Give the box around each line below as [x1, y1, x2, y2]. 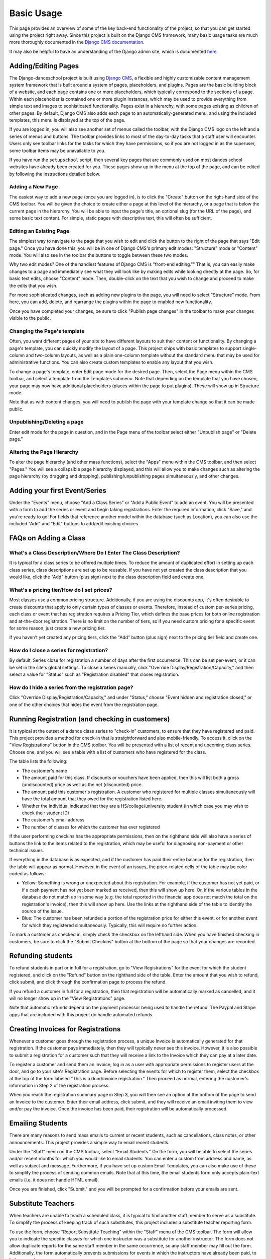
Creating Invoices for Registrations [9, 1025, 121, 1033]
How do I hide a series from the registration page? [9, 684, 133, 691]
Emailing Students [9, 1119, 68, 1128]
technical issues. [9, 847, 44, 853]
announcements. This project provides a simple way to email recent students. [9, 1139, 170, 1145]
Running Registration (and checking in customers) [9, 715, 170, 723]
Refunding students [9, 952, 73, 960]
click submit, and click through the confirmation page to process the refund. [9, 979, 167, 985]
